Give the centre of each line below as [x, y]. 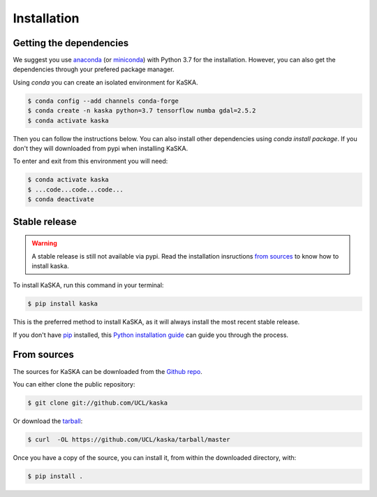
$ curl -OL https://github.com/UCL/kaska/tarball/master [129, 439]
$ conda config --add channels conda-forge [103, 101]
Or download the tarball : [48, 421]
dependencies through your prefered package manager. [94, 69]
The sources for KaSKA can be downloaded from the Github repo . [108, 371]
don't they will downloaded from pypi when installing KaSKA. [101, 148]
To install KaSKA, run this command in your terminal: [88, 285]
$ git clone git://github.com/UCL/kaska [97, 403]
